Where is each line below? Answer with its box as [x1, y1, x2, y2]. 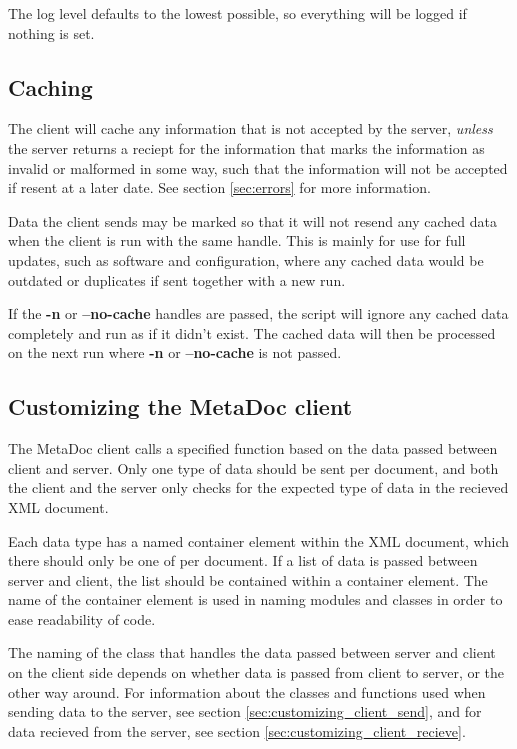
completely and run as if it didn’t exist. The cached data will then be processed [8, 322, 496, 343]
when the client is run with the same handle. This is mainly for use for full [8, 230, 466, 251]
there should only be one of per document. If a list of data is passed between [8, 550, 478, 571]
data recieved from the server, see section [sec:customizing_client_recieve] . [8, 720, 466, 741]
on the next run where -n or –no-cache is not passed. [8, 342, 342, 363]
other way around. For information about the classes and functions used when [8, 681, 486, 702]
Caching [8, 71, 93, 102]
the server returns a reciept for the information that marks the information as [8, 137, 485, 158]
